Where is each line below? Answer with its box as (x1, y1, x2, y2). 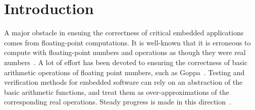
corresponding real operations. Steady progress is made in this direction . (4, 96, 231, 107)
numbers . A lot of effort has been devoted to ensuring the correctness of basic (4, 57, 248, 67)
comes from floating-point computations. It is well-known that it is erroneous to (4, 37, 251, 47)
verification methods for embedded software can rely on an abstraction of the (4, 77, 243, 87)
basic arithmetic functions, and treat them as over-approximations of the (4, 86, 229, 97)
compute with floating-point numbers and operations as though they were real (4, 47, 246, 58)
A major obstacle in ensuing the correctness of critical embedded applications (4, 27, 244, 38)
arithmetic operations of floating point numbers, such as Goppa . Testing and (4, 67, 245, 77)
